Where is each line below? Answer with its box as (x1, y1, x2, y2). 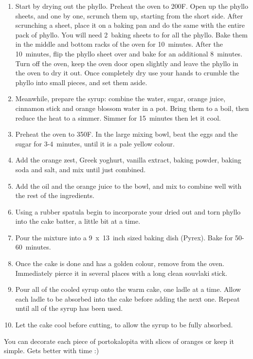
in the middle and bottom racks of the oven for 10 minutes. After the (15, 39, 223, 49)
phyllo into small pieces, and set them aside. (15, 77, 147, 87)
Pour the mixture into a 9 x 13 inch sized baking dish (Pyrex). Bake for (15, 232, 233, 242)
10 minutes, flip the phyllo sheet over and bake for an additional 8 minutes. (15, 48, 243, 58)
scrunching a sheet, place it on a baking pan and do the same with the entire (15, 20, 245, 30)
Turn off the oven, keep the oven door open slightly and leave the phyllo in (15, 58, 238, 68)
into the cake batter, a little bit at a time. (15, 216, 141, 226)
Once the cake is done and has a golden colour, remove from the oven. (15, 258, 224, 269)
